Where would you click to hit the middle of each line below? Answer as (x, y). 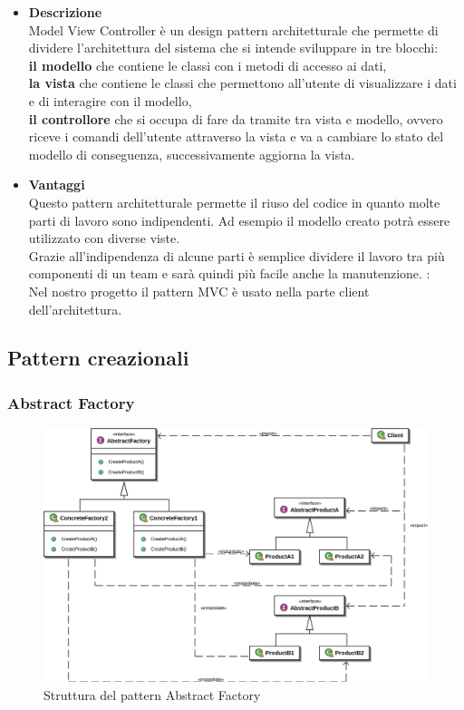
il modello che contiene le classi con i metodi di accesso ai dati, (208, 65)
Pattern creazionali (98, 358)
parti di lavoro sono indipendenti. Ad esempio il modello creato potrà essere (239, 220)
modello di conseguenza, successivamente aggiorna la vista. (192, 154)
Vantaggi (57, 185)
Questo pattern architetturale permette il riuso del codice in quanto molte (234, 202)
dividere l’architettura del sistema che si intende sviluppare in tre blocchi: (233, 48)
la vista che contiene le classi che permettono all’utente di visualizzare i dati (242, 83)
